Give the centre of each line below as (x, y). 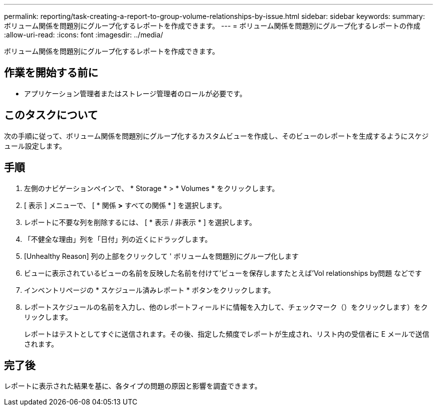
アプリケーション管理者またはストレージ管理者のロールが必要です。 (135, 93)
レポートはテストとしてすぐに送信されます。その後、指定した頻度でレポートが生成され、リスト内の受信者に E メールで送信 (227, 334)
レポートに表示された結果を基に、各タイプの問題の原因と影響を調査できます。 (133, 386)
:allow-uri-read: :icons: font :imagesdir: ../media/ (84, 35)
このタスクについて (51, 115)
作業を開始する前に (51, 73)
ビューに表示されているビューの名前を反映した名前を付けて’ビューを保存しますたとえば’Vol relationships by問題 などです (223, 273)
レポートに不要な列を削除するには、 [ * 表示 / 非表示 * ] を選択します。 (140, 222)
